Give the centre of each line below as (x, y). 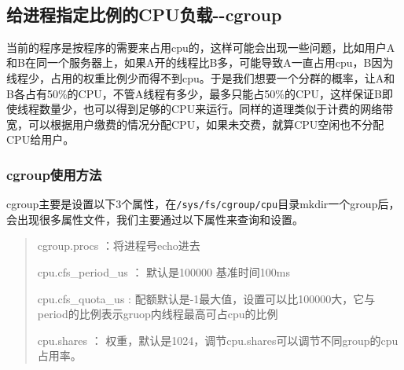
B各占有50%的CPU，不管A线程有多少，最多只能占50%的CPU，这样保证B (194, 93)
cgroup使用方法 (54, 174)
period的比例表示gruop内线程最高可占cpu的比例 (158, 314)
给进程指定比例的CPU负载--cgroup (144, 14)
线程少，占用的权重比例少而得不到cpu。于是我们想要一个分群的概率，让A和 (201, 77)
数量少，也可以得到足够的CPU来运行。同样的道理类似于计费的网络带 (216, 109)
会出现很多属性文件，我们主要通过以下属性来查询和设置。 (155, 219)
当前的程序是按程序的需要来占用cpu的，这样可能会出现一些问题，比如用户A (201, 47)
